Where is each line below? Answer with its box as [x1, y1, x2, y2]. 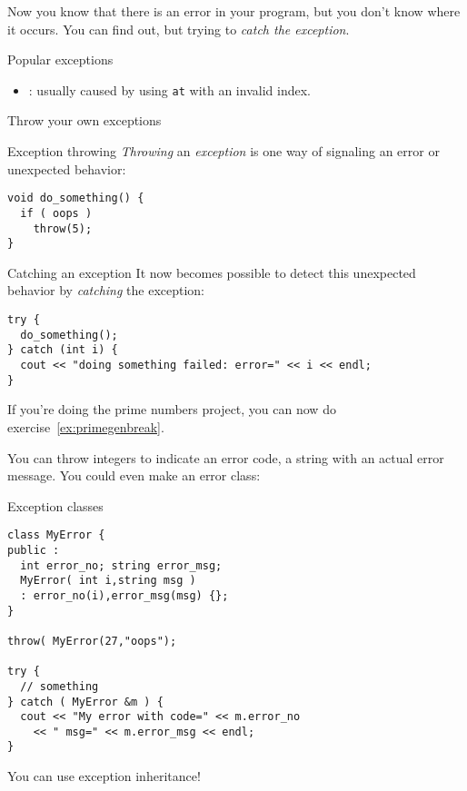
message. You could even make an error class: [7, 466, 261, 485]
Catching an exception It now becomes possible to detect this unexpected [7, 262, 416, 282]
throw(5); [33, 222, 93, 235]
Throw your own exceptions [7, 111, 162, 130]
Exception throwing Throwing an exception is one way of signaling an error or [7, 142, 440, 161]
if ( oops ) [20, 206, 93, 220]
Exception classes [7, 496, 104, 515]
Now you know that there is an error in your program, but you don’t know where [7, 2, 461, 20]
